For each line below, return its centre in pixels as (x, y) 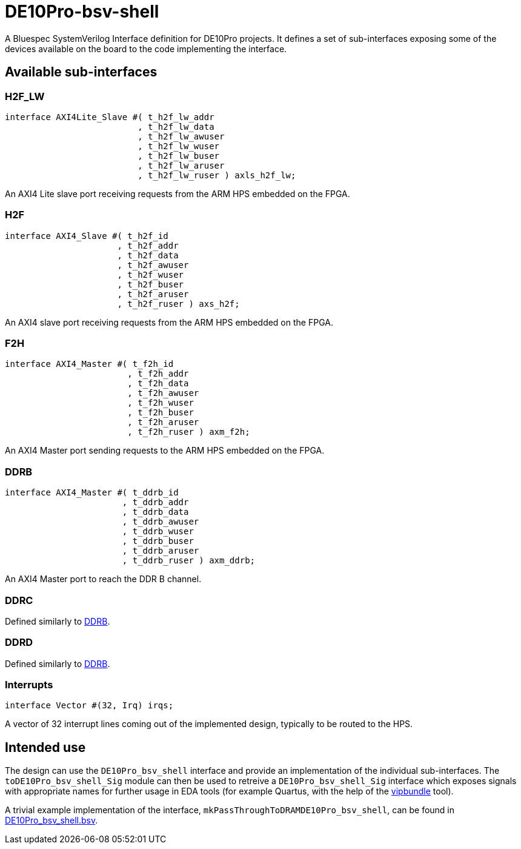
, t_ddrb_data (155, 512)
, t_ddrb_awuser (161, 522)
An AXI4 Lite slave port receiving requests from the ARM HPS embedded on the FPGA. (178, 193)
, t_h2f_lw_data (176, 126)
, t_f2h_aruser (163, 422)
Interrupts (29, 685)
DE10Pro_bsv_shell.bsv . (51, 820)
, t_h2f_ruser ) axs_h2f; (178, 304)
